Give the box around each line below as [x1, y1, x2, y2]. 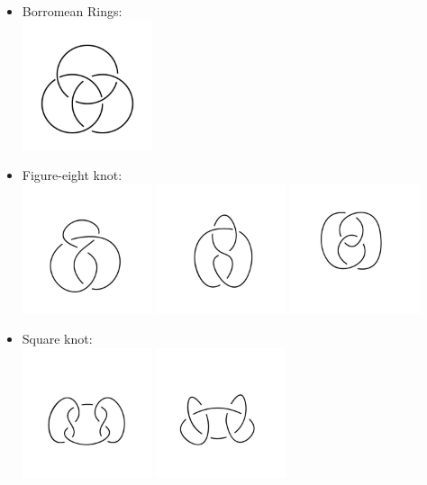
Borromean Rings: [22, 2, 123, 20]
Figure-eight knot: [22, 166, 123, 184]
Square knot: [22, 329, 93, 348]
